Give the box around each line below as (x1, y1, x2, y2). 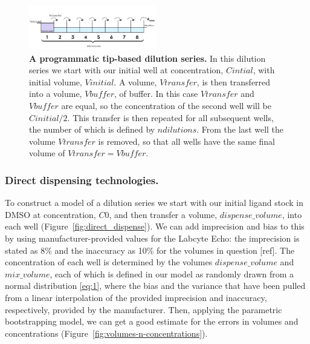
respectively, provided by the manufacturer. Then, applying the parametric (5, 303, 282, 316)
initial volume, (29, 75, 82, 88)
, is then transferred (196, 75, 271, 88)
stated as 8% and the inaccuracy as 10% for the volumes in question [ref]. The (5, 243, 295, 256)
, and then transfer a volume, (109, 208, 218, 220)
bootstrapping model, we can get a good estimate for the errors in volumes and (5, 315, 299, 328)
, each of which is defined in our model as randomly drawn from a (50, 267, 294, 280)
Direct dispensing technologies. (5, 172, 159, 187)
